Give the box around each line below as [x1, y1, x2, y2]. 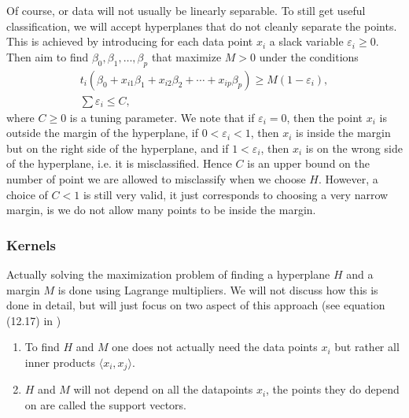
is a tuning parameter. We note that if [69, 109, 255, 125]
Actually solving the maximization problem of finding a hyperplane [6, 266, 330, 283]
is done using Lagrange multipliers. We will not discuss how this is [57, 281, 378, 298]
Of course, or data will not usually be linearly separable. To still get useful [6, 2, 366, 18]
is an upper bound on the [247, 155, 370, 172]
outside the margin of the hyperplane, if [6, 124, 199, 141]
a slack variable [269, 33, 344, 50]
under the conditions [259, 48, 359, 65]
